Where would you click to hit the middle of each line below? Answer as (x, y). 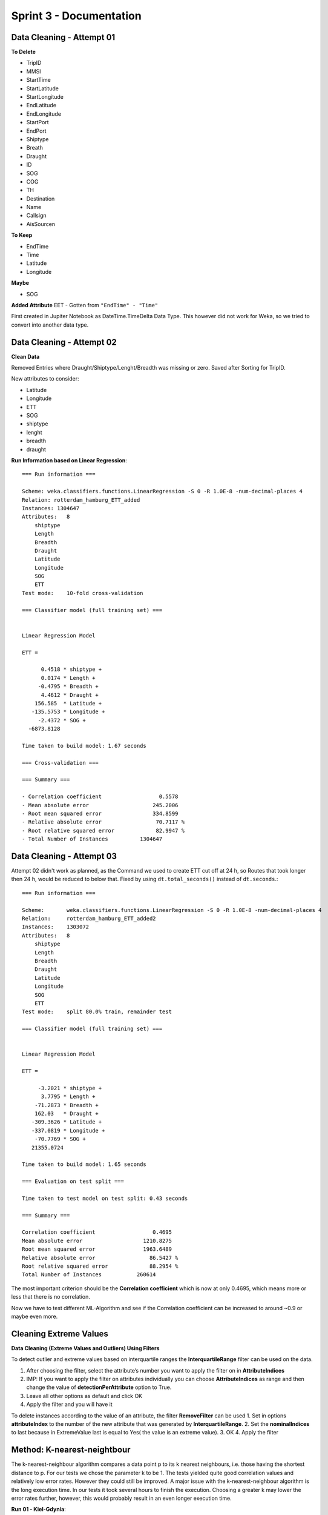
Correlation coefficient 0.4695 (97, 1232)
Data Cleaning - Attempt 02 (64, 342)
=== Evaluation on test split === (73, 1181)
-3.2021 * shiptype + (70, 1088)
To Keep (22, 235)
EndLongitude (44, 114)
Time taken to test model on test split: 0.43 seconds (105, 1198)
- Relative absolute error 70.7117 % (103, 822)
